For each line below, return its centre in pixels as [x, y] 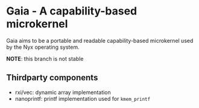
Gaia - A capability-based [72, 11]
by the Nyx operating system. [43, 47]
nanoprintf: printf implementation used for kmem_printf [83, 98]
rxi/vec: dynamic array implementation [63, 92]
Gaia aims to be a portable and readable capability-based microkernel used [100, 40]
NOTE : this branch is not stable [45, 59]
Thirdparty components [52, 78]
